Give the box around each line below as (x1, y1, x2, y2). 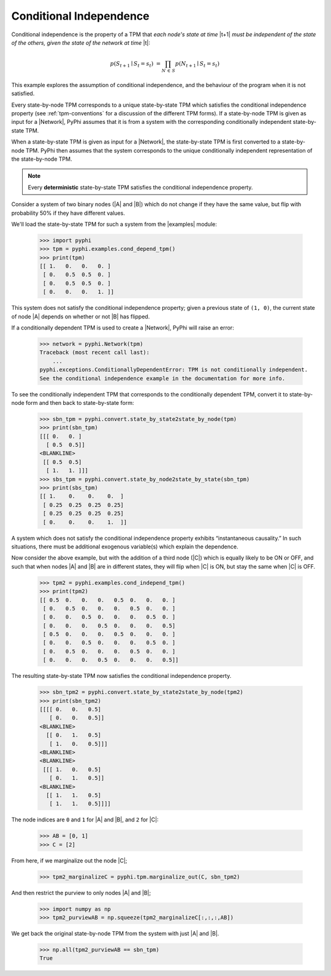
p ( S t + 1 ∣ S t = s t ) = (110, 60, 161, 69)
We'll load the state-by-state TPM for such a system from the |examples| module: (11, 220, 217, 228)
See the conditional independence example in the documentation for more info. (39, 375, 286, 382)
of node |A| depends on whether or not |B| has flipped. (11, 313, 150, 320)
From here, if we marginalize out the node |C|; (11, 856, 127, 864)
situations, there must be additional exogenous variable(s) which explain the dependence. (11, 543, 238, 550)
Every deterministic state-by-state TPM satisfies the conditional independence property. (28, 183, 253, 191)
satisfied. (11, 90, 35, 98)
